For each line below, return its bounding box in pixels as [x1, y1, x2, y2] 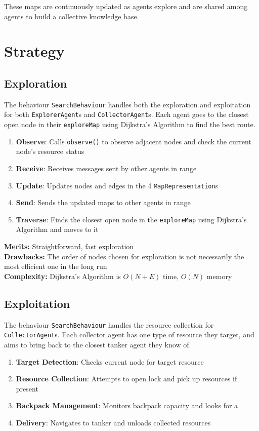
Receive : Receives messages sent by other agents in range [16, 163, 197, 173]
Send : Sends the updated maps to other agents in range [16, 197, 191, 208]
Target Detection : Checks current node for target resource [16, 356, 204, 367]
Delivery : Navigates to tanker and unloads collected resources [16, 417, 211, 427]
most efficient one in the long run [4, 261, 107, 271]
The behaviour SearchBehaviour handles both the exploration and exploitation [4, 99, 251, 109]
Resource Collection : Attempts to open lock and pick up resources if [16, 373, 237, 384]
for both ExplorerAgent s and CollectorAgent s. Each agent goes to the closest [4, 109, 249, 120]
